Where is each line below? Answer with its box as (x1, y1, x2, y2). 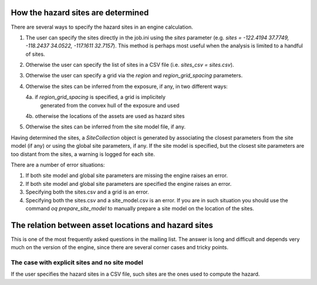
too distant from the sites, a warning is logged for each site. (11, 150, 155, 158)
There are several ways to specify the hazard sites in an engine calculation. (11, 23, 193, 30)
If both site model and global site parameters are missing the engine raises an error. (25, 172, 228, 179)
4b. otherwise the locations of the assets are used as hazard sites (25, 113, 185, 120)
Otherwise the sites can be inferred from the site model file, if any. (25, 123, 186, 130)
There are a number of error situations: (11, 161, 105, 168)
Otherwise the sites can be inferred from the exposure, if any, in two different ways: (25, 83, 228, 90)
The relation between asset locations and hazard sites (11, 220, 214, 230)
